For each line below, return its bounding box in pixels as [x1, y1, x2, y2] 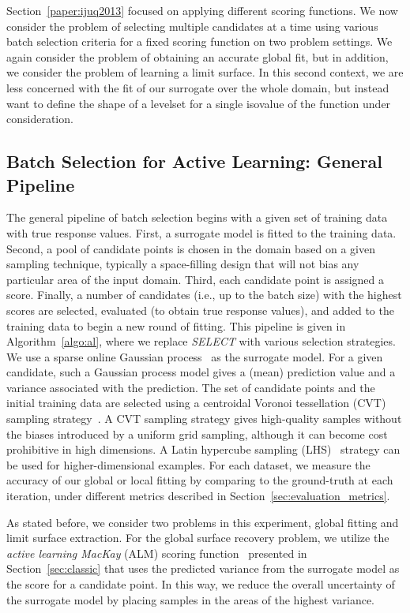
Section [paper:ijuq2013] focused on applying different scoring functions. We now [6, 2, 398, 18]
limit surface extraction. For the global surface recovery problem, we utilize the [6, 529, 389, 546]
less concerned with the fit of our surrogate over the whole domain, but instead [6, 79, 389, 95]
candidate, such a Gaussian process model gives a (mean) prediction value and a [6, 364, 396, 380]
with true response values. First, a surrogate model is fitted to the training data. [6, 224, 397, 241]
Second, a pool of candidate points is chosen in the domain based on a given [6, 240, 375, 256]
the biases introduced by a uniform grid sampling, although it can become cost [6, 425, 388, 442]
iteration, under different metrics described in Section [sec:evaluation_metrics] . [6, 488, 390, 504]
